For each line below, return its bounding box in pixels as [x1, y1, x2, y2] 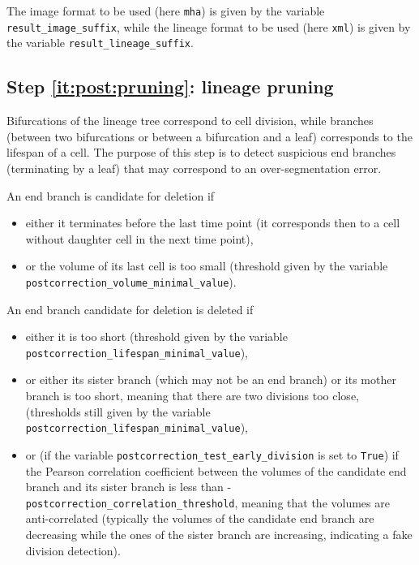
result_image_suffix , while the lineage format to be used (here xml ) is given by [6, 18, 411, 35]
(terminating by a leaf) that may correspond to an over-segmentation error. [6, 159, 382, 176]
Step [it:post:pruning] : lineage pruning [6, 74, 334, 99]
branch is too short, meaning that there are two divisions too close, [25, 387, 359, 404]
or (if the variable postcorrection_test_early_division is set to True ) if [25, 446, 399, 463]
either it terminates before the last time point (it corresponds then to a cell [25, 214, 400, 231]
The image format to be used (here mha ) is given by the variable [6, 2, 325, 19]
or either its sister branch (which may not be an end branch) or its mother [25, 371, 396, 388]
